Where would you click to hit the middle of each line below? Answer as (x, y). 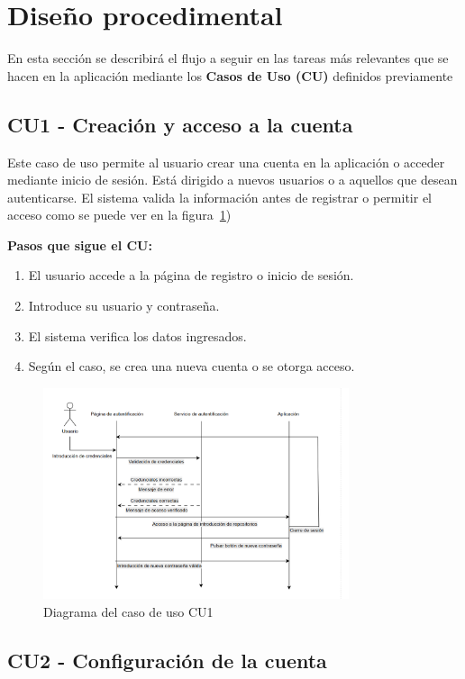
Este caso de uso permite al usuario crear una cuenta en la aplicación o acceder (226, 162)
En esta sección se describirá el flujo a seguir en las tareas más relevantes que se (228, 58)
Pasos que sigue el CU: (80, 244)
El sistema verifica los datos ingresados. (137, 335)
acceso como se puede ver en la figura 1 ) (119, 215)
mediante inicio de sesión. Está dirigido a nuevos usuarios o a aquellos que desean (232, 180)
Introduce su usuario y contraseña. (124, 306)
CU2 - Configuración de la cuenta (167, 660)
